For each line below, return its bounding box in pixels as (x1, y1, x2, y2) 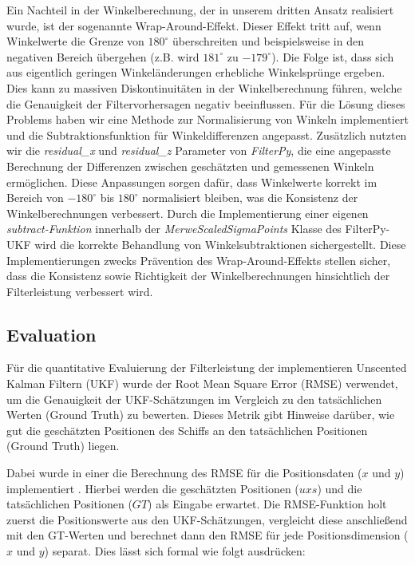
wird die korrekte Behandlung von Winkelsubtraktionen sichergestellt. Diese (34, 235, 406, 252)
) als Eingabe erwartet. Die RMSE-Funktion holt (148, 496, 387, 512)
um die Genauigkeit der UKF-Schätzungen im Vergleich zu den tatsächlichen (6, 390, 382, 407)
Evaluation (6, 322, 97, 346)
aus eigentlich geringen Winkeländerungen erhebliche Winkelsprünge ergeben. (6, 64, 385, 81)
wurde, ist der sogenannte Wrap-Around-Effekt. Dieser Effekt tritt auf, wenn (6, 17, 381, 34)
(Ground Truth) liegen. (6, 437, 120, 454)
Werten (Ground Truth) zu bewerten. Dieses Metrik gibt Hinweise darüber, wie (6, 406, 395, 423)
